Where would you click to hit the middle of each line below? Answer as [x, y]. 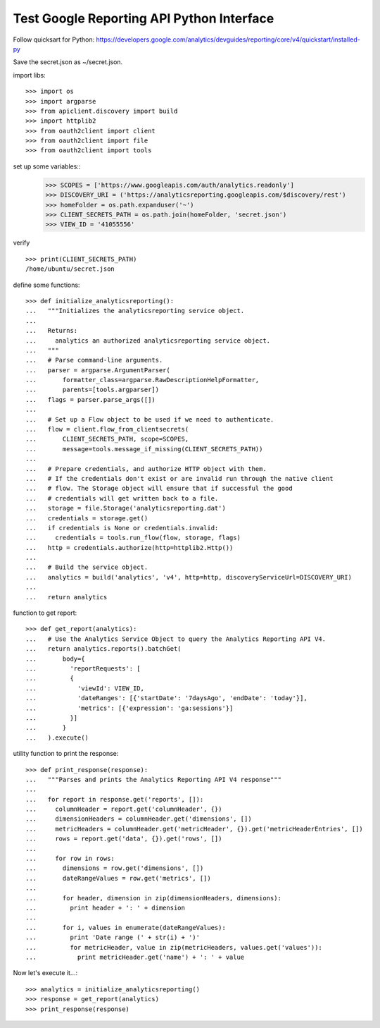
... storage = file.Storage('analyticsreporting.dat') [126, 508]
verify [21, 243]
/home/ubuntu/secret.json [70, 269]
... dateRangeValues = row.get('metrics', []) [118, 878]
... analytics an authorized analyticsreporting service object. [148, 341]
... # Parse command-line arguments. [94, 360]
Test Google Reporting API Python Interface [144, 18]
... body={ [55, 659]
